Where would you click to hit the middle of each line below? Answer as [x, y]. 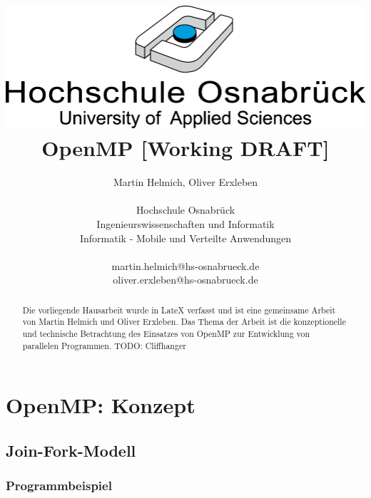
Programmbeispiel [59, 486]
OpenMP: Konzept [101, 405]
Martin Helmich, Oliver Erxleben [185, 182]
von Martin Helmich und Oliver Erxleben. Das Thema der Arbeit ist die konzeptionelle [184, 322]
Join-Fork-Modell [71, 450]
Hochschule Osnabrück [185, 210]
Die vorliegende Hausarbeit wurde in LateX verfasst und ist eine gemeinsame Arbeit [179, 310]
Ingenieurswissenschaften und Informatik [185, 223]
